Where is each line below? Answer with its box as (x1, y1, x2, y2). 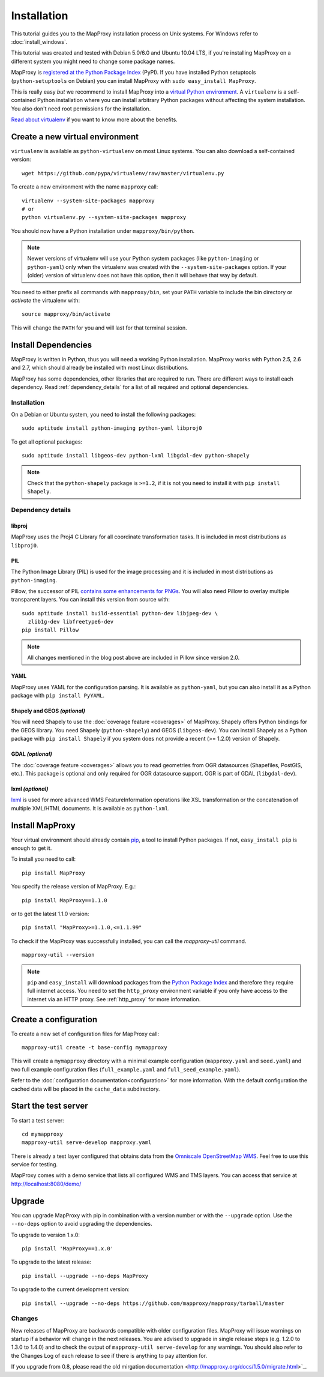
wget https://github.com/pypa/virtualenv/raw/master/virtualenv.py (22, 170, 224, 176)
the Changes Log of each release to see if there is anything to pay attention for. (11, 1352, 207, 1359)
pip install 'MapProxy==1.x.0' (22, 1245, 114, 1252)
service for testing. (11, 1161, 58, 1168)
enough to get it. (11, 845, 52, 852)
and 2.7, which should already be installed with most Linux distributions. (11, 364, 189, 372)
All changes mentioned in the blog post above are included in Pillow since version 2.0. (27, 654, 240, 661)
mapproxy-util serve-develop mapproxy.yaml (22, 1139, 152, 1146)
